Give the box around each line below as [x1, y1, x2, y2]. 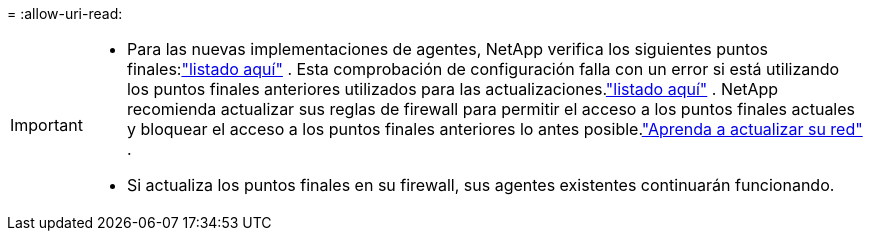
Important [10, 115, 83, 135]
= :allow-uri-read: [7, 5, 123, 22]
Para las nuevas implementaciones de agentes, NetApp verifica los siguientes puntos [126, 39, 768, 59]
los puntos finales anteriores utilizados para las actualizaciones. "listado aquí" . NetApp [126, 79, 779, 99]
